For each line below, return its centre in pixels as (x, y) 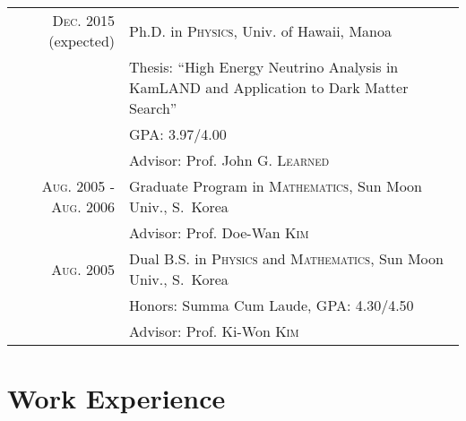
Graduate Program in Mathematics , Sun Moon (276, 186)
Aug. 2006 (83, 206)
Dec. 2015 (84, 20)
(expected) (82, 41)
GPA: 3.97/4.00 (178, 134)
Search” (153, 108)
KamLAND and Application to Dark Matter (269, 87)
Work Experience (116, 398)
